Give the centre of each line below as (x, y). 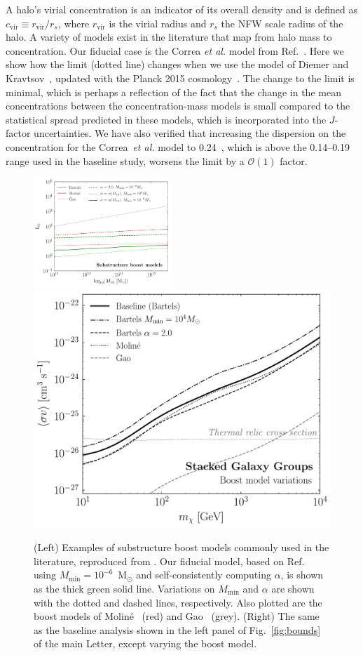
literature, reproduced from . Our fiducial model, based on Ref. (169, 561)
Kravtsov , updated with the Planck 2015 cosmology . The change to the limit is (180, 78)
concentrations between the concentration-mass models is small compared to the (178, 106)
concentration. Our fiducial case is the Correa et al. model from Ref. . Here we (175, 50)
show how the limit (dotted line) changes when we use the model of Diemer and (177, 64)
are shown (293, 588)
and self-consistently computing (204, 575)
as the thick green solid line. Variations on (124, 588)
